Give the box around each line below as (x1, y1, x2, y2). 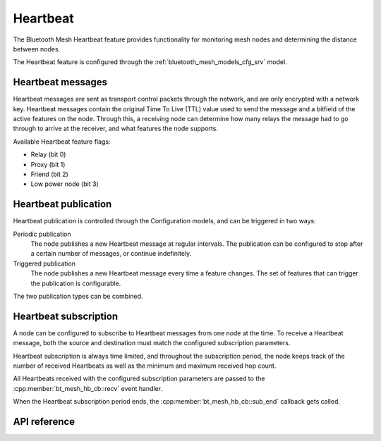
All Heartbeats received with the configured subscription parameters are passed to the (13, 374, 265, 383)
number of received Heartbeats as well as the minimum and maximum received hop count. (13, 361, 277, 370)
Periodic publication (13, 230, 71, 238)
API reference (13, 416, 75, 428)
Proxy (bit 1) (30, 160, 66, 168)
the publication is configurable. (30, 279, 121, 287)
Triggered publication (13, 259, 75, 268)
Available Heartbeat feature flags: (13, 137, 111, 146)
